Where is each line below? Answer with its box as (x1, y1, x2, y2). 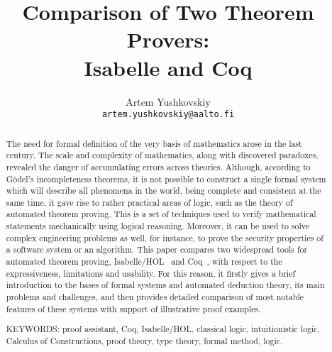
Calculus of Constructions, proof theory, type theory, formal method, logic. (6, 334, 283, 346)
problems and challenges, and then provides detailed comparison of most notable (6, 291, 304, 303)
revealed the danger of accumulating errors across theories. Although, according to (6, 160, 311, 172)
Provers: (126, 25, 210, 54)
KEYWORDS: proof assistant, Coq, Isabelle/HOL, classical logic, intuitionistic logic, (6, 323, 320, 335)
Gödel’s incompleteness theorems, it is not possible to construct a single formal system (6, 172, 326, 185)
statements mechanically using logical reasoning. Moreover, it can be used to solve (6, 220, 309, 232)
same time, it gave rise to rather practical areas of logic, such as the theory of (6, 196, 293, 208)
